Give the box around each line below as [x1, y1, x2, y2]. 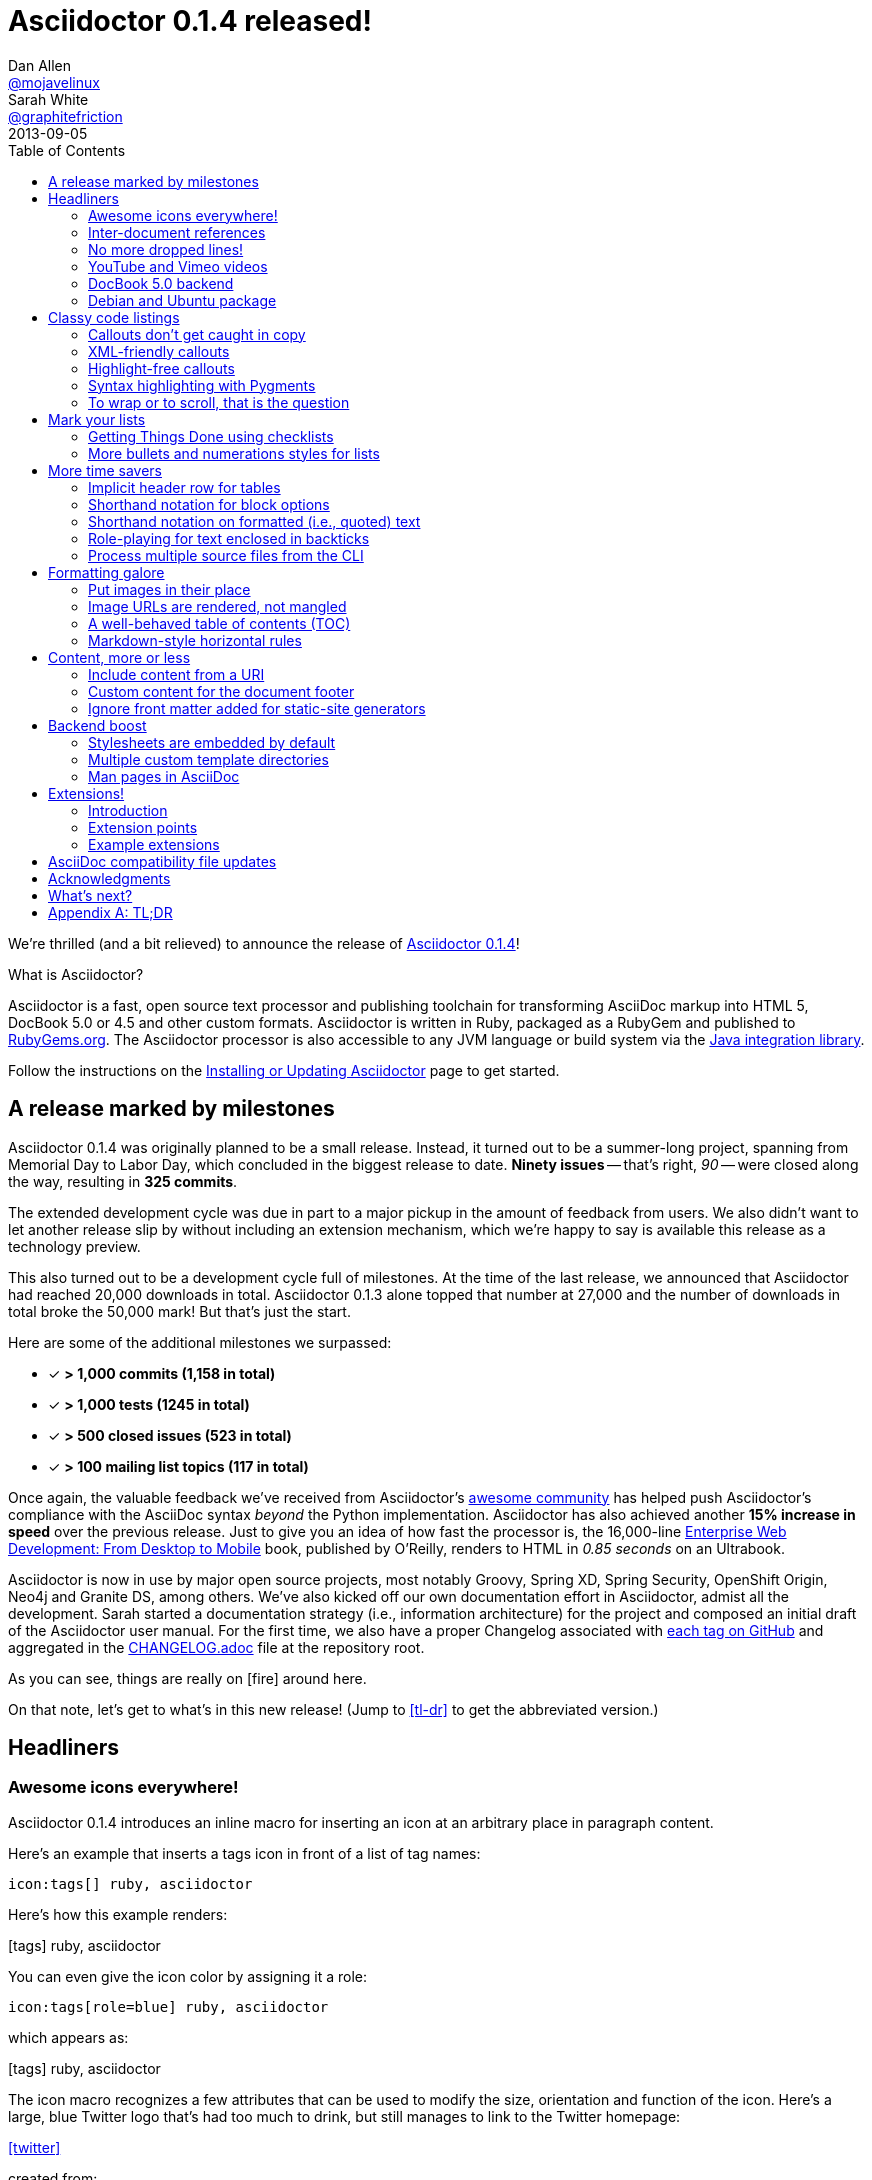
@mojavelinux [8, 73, 100, 91]
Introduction [88, 801, 168, 819]
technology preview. [8, 1237, 141, 1255]
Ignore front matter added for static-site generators [88, 699, 426, 717]
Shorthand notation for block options [88, 495, 330, 513]
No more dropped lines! [88, 240, 244, 258]
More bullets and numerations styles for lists [88, 444, 380, 462]
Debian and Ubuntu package [88, 291, 277, 309]
